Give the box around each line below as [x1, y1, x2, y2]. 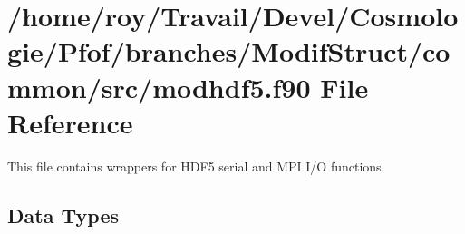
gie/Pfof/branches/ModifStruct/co [7, 33, 450, 70]
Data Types [7, 200, 119, 229]
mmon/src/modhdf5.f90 [7, 68, 311, 105]
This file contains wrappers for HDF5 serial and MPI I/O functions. [7, 156, 385, 175]
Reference [7, 103, 133, 141]
